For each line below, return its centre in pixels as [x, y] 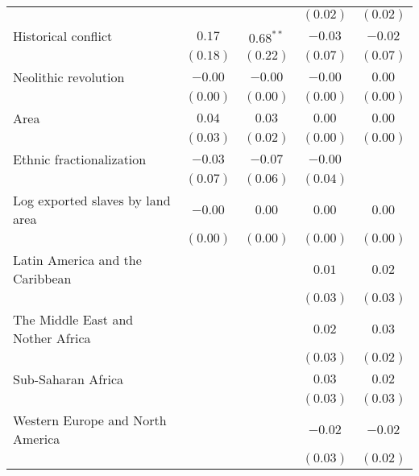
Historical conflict [63, 36]
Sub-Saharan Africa [68, 379]
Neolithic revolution [69, 77]
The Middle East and [73, 319]
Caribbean [42, 278]
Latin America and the [77, 260]
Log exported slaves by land [92, 200]
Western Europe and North [90, 420]
